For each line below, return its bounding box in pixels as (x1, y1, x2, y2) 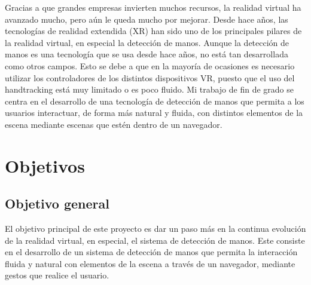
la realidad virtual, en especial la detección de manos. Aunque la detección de (5, 36, 289, 48)
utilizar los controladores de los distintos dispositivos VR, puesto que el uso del (5, 71, 295, 84)
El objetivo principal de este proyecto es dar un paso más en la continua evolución (5, 222, 306, 235)
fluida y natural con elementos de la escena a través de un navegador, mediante (5, 257, 295, 269)
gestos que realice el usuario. (5, 269, 109, 281)
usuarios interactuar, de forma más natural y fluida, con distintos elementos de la (5, 106, 303, 119)
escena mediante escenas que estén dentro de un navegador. (5, 118, 222, 130)
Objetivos (5, 153, 85, 177)
